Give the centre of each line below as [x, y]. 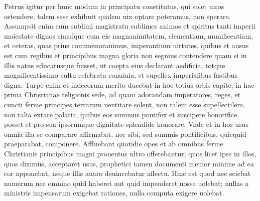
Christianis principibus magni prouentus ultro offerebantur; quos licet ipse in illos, [130, 153]
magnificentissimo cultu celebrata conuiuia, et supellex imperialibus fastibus [121, 75]
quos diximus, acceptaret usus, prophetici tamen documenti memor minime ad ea [129, 163]
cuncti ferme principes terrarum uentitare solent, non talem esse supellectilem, [125, 104]
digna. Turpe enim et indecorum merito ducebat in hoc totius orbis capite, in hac [129, 84]
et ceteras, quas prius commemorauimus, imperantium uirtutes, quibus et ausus [126, 45]
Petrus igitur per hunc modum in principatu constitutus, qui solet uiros [114, 6]
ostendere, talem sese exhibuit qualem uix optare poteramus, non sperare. [117, 16]
